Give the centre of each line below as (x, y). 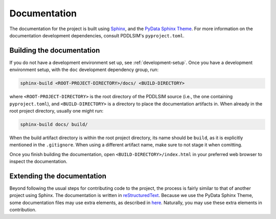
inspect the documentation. (38, 162)
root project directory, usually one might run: (56, 111)
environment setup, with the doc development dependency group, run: (84, 70)
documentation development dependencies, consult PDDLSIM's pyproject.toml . (97, 35)
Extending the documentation (58, 176)
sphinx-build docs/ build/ (54, 124)
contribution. (23, 210)
